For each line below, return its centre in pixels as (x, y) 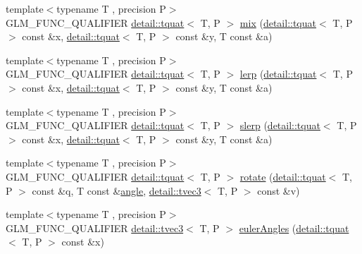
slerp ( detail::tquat (280, 125)
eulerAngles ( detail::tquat (294, 228)
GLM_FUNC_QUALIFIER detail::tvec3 (95, 228)
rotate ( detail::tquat (283, 176)
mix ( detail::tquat (278, 22)
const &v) (279, 190)
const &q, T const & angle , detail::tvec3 (117, 190)
